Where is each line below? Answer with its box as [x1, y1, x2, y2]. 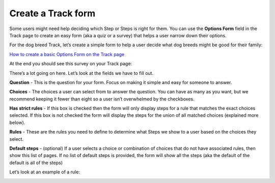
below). [9, 119, 25, 125]
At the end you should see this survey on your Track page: [9, 61, 132, 67]
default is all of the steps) [9, 160, 63, 166]
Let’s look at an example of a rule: [9, 169, 80, 175]
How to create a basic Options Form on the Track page [9, 51, 125, 57]
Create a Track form [9, 8, 96, 19]
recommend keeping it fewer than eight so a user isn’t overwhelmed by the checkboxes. [9, 96, 195, 102]
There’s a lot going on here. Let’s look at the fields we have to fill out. [9, 70, 154, 76]
